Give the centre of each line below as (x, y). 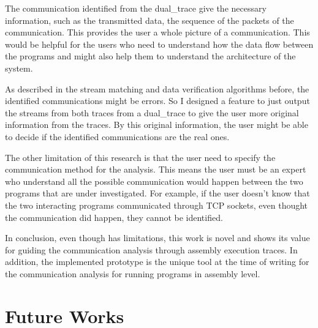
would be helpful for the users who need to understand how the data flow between (159, 44)
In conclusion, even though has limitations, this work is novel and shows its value (157, 238)
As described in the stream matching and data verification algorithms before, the (157, 88)
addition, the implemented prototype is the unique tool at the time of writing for (157, 262)
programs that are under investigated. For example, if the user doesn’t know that (157, 193)
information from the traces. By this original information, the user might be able (157, 125)
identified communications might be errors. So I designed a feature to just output (157, 101)
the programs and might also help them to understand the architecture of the (150, 56)
